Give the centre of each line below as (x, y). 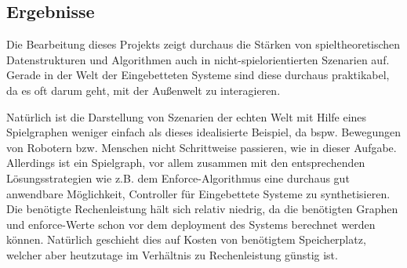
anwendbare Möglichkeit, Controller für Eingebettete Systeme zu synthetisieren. (198, 193)
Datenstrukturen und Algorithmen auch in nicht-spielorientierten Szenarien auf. (198, 59)
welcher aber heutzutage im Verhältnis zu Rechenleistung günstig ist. (172, 254)
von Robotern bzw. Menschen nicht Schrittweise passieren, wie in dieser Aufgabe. (202, 147)
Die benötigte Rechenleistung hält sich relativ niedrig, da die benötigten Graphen (202, 209)
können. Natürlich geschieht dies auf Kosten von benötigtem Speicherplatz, (186, 239)
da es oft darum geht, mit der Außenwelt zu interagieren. (144, 90)
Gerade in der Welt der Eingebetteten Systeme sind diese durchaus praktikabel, (198, 75)
